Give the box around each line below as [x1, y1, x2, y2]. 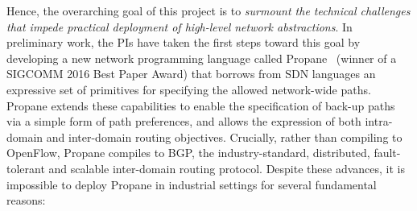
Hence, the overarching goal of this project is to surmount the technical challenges [6, 2, 411, 19]
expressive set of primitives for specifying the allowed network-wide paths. [6, 81, 371, 97]
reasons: [6, 192, 46, 209]
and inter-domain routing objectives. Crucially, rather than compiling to [46, 128, 403, 145]
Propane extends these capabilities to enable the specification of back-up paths [6, 97, 395, 114]
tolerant [6, 159, 45, 176]
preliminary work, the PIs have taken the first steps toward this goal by [6, 34, 361, 51]
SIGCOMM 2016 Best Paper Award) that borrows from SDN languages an [6, 65, 376, 82]
